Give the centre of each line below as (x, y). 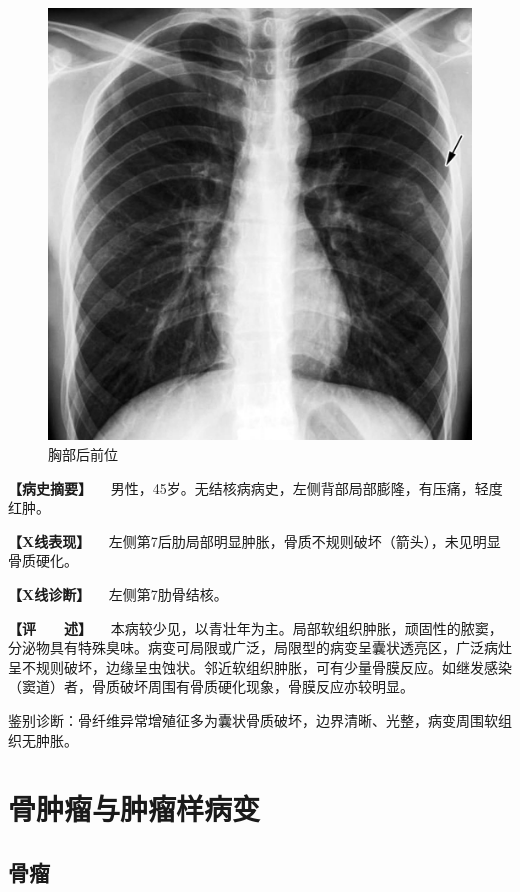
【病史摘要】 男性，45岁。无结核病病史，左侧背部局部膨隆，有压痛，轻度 (255, 487)
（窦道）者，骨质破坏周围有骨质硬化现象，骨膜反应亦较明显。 (211, 686)
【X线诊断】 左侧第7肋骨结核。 (118, 594)
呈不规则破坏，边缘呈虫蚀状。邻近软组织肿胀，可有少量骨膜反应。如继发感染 (260, 666)
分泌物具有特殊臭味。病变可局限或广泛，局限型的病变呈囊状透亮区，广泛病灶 (260, 647)
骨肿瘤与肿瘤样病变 (134, 808)
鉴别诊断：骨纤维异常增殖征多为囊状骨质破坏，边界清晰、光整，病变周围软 (253, 719)
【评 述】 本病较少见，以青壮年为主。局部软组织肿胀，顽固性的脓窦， (255, 627)
